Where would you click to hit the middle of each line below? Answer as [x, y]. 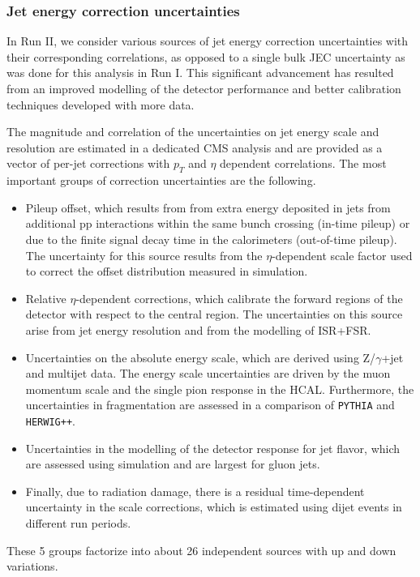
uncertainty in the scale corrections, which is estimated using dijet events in [214, 507]
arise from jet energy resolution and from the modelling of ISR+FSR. [198, 329]
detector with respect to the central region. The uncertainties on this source [214, 314]
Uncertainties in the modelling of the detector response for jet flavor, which [213, 448]
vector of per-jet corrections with [88, 163]
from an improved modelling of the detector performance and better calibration [204, 88]
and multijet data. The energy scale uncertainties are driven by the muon [208, 373]
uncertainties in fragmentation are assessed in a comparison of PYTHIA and [210, 405]
